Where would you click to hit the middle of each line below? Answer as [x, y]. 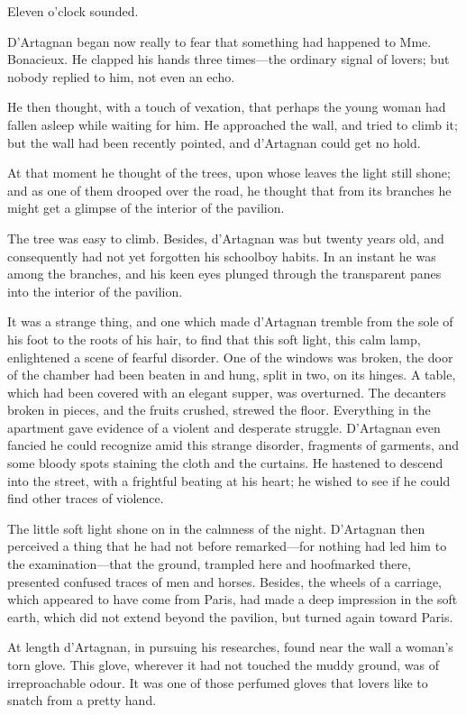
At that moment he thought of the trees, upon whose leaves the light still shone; [229, 173]
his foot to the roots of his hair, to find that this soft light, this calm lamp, [214, 339]
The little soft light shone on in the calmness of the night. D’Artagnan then [216, 528]
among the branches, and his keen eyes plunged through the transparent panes [224, 274]
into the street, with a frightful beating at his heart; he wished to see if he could [229, 480]
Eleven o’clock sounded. [73, 11]
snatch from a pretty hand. [82, 700]
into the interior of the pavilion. [95, 291]
